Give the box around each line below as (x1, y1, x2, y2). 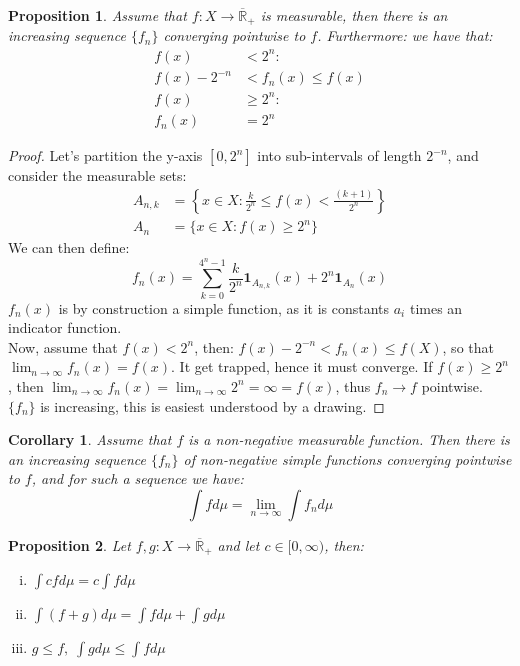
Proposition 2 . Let (8, 534, 131, 555)
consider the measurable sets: (8, 165, 187, 186)
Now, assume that (8, 336, 118, 357)
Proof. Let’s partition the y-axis (8, 145, 203, 166)
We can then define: (8, 237, 130, 258)
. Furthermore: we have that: (317, 25, 493, 46)
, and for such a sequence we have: (31, 468, 244, 489)
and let (217, 534, 260, 555)
